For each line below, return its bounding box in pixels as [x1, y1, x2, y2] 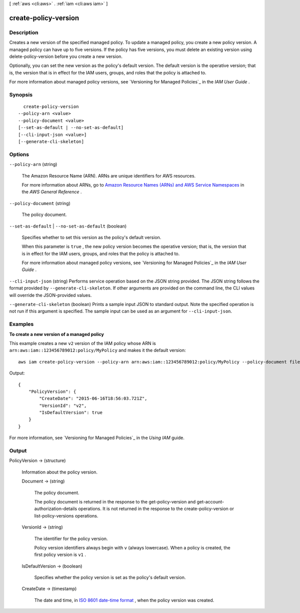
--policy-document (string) [9, 200, 71, 206]
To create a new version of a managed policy [9, 331, 104, 337]
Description [9, 29, 38, 36]
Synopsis [9, 91, 32, 98]
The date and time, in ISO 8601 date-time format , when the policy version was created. [34, 597, 214, 603]
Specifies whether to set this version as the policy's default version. [21, 234, 161, 240]
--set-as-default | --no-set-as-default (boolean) [9, 223, 127, 229]
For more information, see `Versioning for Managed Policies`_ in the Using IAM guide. [9, 435, 185, 441]
